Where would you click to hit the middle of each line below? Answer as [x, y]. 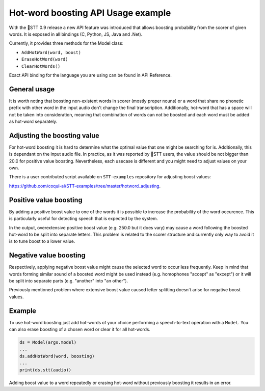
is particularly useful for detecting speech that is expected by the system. [83, 219]
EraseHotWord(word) [45, 59]
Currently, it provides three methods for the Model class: [66, 43]
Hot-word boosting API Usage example [90, 13]
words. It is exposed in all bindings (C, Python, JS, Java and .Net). [76, 34]
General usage [32, 89]
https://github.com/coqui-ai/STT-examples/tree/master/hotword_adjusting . [85, 186]
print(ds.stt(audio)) [45, 370]
